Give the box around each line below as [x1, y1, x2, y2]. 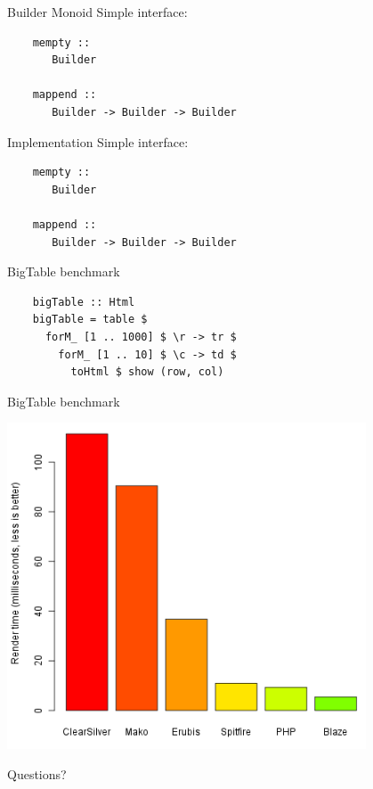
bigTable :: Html [32, 295, 135, 308]
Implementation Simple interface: [7, 132, 189, 151]
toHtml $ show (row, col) [70, 366, 224, 379]
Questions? [7, 765, 67, 784]
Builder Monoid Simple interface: [7, 3, 188, 21]
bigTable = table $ [32, 313, 148, 326]
